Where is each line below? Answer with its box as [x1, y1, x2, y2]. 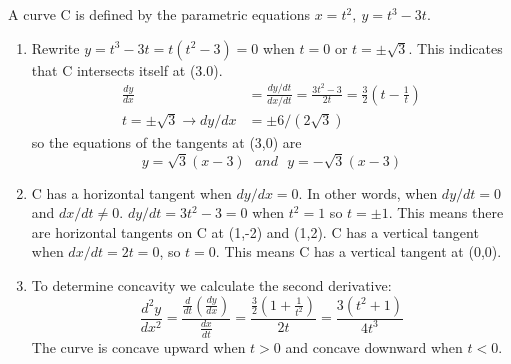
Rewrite [31, 37, 80, 58]
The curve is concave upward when [31, 336, 246, 357]
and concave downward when [285, 336, 463, 357]
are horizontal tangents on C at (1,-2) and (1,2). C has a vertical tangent [31, 221, 479, 242]
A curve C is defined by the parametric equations [8, 4, 311, 24]
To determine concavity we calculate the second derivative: [31, 275, 392, 295]
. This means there [388, 202, 504, 223]
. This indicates [408, 37, 503, 58]
